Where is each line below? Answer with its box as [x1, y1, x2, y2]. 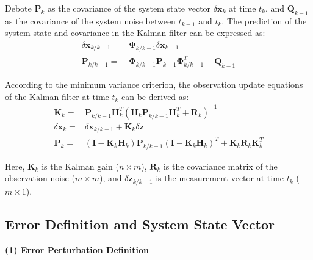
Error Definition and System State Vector [5, 214, 275, 233]
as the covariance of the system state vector [47, 2, 211, 14]
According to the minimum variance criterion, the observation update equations [5, 78, 303, 91]
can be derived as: [121, 90, 189, 103]
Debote [5, 2, 32, 14]
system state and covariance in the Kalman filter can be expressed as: [5, 26, 265, 39]
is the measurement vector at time [156, 172, 284, 184]
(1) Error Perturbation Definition [5, 243, 149, 256]
